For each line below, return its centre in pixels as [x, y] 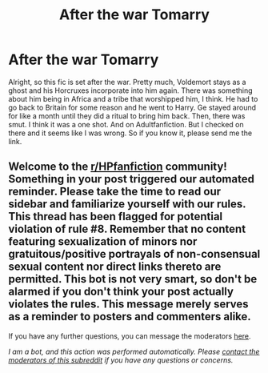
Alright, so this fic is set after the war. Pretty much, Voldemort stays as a [127, 82]
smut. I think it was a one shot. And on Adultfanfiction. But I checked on [126, 124]
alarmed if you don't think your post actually [121, 292]
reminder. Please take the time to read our [115, 192]
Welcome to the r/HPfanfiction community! [118, 167]
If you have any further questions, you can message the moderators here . [130, 336]
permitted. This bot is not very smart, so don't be [133, 279]
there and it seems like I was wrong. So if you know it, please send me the [130, 133]
